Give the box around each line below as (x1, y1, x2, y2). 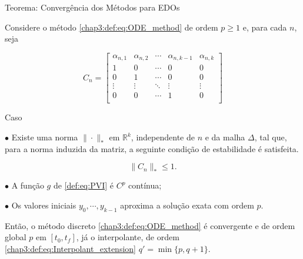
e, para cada (242, 21, 287, 33)
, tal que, (254, 131, 287, 143)
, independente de (131, 131, 195, 143)
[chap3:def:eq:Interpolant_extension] (5, 242, 136, 254)
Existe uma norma (11, 131, 78, 143)
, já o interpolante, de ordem (76, 231, 179, 243)
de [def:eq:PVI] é (53, 179, 114, 191)
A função (11, 179, 44, 191)
